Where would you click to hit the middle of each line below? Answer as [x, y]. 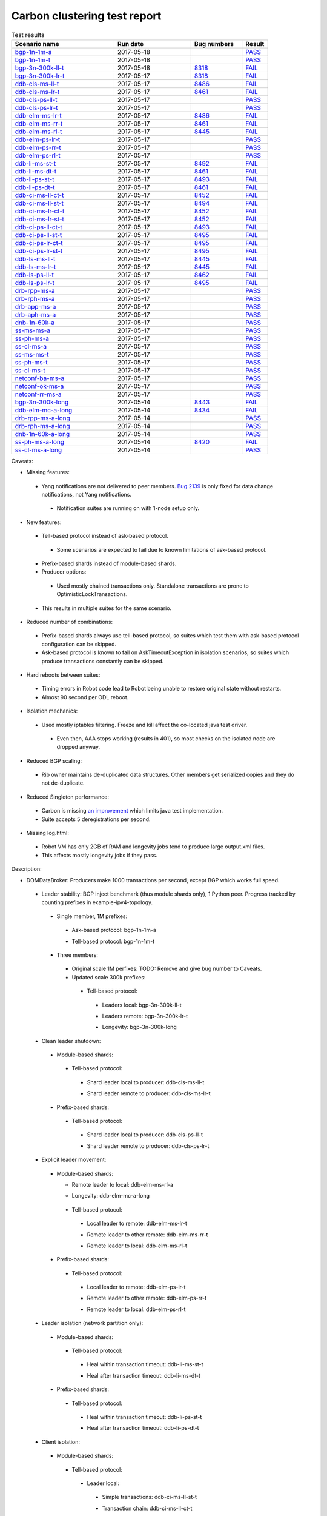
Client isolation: [61, 1442]
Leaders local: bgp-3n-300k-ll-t [142, 1005]
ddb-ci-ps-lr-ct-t [39, 243]
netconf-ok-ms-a [39, 386]
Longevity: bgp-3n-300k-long [139, 1027]
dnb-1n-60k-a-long [42, 434]
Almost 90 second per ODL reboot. [85, 697]
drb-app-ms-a [35, 306]
